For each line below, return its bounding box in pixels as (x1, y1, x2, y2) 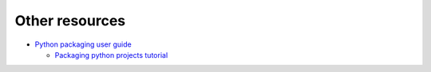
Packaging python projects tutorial (54, 50, 168, 59)
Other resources (14, 12, 126, 29)
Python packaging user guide (34, 40, 132, 49)
